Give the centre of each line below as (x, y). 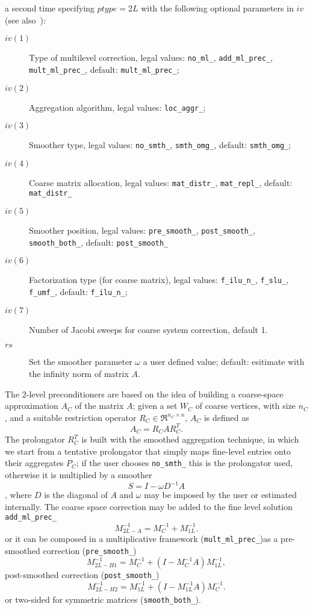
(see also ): (25, 20)
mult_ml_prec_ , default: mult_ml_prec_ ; (104, 69)
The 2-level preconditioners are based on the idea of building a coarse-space (144, 394)
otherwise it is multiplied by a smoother (79, 475)
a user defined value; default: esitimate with (224, 362)
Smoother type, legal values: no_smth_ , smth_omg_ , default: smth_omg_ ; (160, 145)
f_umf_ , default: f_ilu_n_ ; (78, 292)
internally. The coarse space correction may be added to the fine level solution (149, 506)
